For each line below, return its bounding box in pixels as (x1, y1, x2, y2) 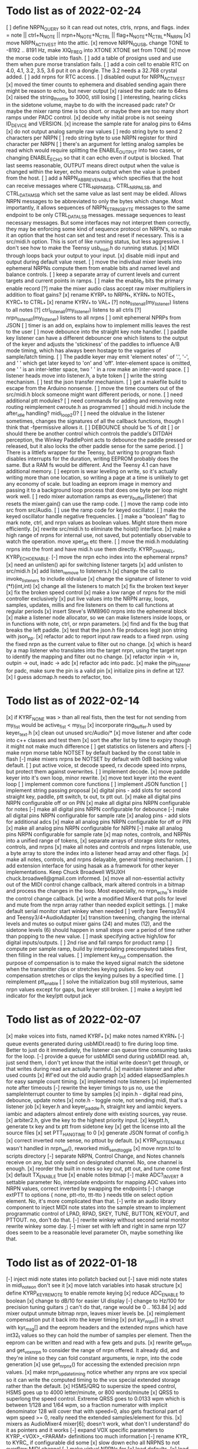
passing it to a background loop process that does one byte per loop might (6, 486, 187, 493)
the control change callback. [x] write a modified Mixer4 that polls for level (6, 895, 187, 902)
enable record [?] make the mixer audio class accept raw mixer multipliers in (6, 285, 192, 292)
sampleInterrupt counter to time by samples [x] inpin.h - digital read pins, (6, 1090, 184, 1097)
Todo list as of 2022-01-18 (6, 1256, 137, 1269)
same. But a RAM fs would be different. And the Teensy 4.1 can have (6, 461, 172, 468)
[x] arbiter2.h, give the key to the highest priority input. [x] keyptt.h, (6, 1117, 170, 1124)
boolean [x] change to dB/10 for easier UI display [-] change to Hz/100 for (6, 1297, 185, 1304)
